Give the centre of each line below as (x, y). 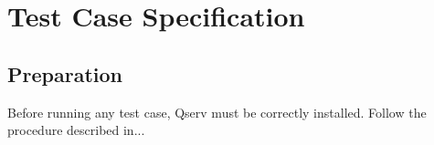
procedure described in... (76, 130)
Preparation (65, 73)
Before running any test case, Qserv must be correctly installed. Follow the (217, 112)
